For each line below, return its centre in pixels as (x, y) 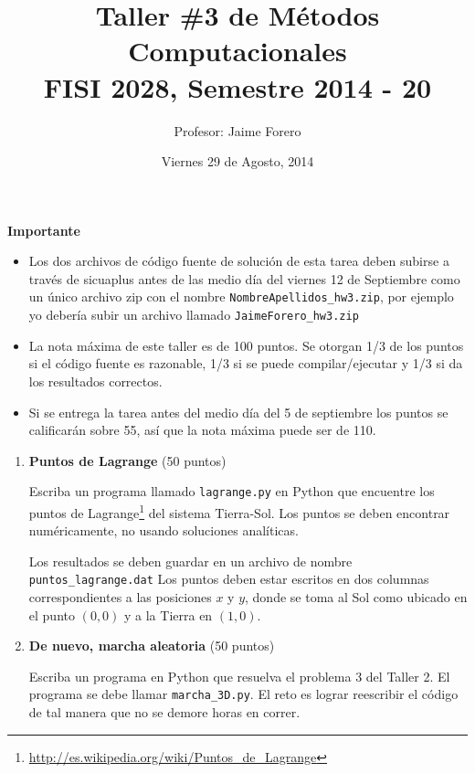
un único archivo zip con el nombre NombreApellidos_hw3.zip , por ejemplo (241, 296)
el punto (52, 614)
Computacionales (237, 51)
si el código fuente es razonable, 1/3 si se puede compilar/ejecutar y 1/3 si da (246, 363)
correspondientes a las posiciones (120, 597)
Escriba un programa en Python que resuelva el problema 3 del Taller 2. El (239, 676)
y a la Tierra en (169, 614)
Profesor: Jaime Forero (237, 130)
